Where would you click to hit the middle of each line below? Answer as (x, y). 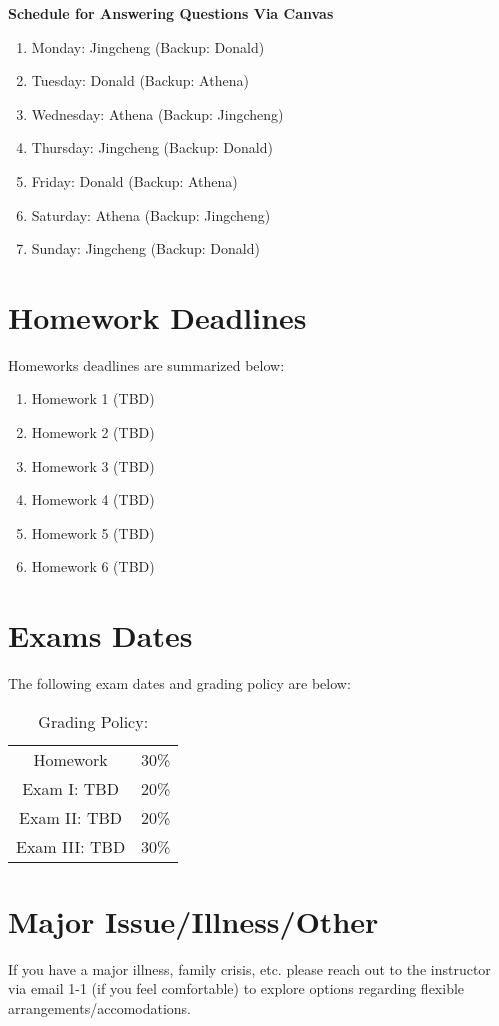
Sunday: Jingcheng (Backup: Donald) (145, 248)
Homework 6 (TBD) (93, 566)
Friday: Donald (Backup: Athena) (134, 180)
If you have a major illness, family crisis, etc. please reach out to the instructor (249, 968)
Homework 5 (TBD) (93, 532)
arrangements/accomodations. (100, 1008)
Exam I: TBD (70, 788)
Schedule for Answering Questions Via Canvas (171, 13)
